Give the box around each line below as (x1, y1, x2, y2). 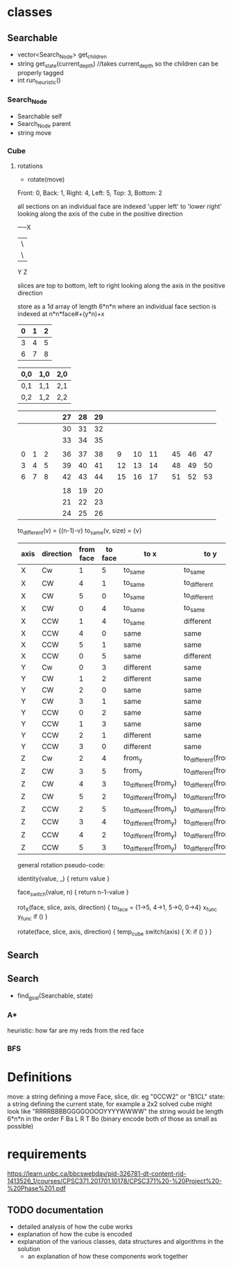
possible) (7, 1122, 34, 1130)
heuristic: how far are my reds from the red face (7, 1026, 144, 1034)
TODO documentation (7, 1204, 104, 1215)
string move (17, 128, 52, 136)
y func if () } (17, 912, 49, 922)
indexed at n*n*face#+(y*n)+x (17, 310, 105, 318)
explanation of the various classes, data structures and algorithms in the (17, 1237, 224, 1246)
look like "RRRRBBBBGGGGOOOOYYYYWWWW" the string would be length (7, 1107, 224, 1115)
